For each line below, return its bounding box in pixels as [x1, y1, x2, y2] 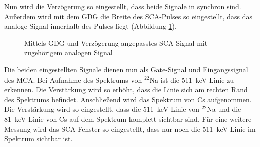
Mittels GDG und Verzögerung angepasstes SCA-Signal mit [24, 37, 208, 48]
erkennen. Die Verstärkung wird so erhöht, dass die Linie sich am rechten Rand [4, 84, 248, 95]
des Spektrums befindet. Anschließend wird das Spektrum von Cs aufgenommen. [4, 94, 252, 104]
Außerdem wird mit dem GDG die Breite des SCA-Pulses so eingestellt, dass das [4, 11, 252, 21]
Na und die [207, 104, 241, 114]
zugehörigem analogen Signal [24, 47, 113, 58]
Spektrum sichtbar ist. [4, 133, 73, 144]
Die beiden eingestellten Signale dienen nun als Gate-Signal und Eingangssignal [4, 64, 248, 75]
